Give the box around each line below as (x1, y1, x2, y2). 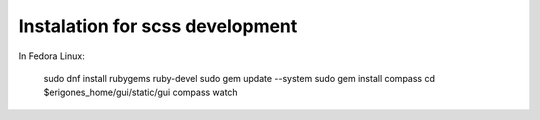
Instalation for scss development (18, 15, 298, 37)
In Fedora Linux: (18, 50, 85, 62)
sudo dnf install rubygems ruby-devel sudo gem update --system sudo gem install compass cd (43, 72, 435, 84)
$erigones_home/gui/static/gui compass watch (43, 86, 239, 99)
